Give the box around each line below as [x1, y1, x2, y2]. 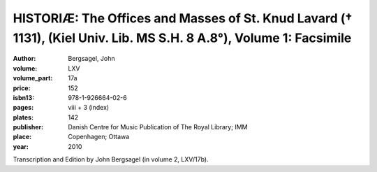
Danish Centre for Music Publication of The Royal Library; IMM [68, 123, 248, 131]
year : [13, 142, 29, 150]
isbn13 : [13, 93, 35, 101]
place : [13, 133, 32, 141]
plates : [13, 113, 34, 122]
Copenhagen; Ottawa [68, 133, 130, 141]
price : [13, 84, 31, 92]
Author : [13, 55, 36, 63]
